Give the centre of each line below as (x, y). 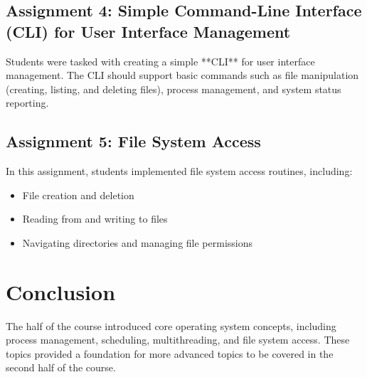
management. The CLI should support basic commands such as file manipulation (182, 75)
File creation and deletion (78, 195)
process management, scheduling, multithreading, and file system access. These (178, 340)
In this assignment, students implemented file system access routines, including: (179, 171)
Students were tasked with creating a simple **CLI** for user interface (160, 61)
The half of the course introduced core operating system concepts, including (171, 325)
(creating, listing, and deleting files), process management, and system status (174, 89)
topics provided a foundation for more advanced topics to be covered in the (170, 353)
